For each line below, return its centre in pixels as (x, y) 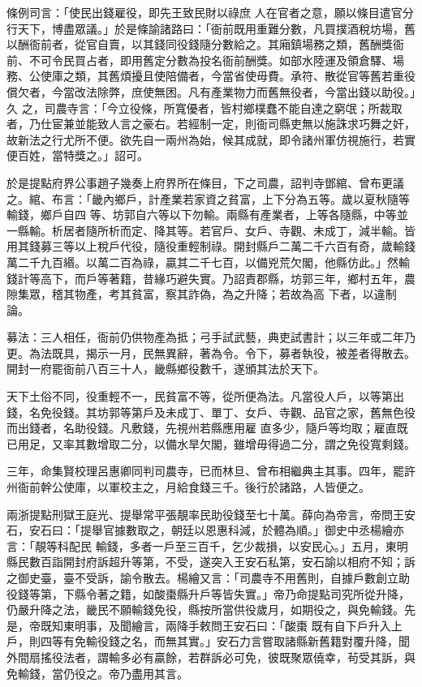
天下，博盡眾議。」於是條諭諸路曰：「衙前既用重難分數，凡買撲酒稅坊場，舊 (216, 28)
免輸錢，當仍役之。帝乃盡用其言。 (97, 673)
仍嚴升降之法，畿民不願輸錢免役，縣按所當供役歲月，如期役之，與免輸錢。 (205, 610)
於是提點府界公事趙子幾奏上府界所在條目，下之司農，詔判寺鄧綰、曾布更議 (205, 182)
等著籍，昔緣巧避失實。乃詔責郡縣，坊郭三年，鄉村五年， (250, 278)
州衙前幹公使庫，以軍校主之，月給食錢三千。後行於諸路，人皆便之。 (188, 487)
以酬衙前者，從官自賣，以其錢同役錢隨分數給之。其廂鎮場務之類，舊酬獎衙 (205, 44)
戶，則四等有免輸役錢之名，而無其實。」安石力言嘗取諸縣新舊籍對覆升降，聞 (208, 641)
